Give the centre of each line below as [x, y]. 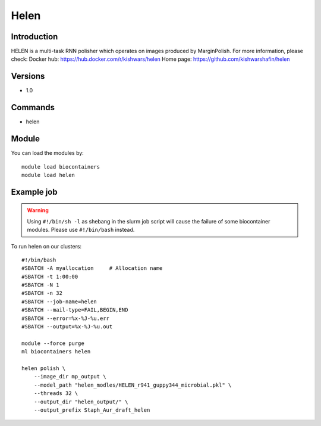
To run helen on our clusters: [46, 246]
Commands [33, 108]
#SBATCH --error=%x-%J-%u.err [66, 318]
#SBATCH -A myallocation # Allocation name [92, 268]
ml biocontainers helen [56, 352]
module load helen [48, 175]
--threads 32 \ [56, 394]
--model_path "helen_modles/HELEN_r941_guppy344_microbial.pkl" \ [133, 385]
